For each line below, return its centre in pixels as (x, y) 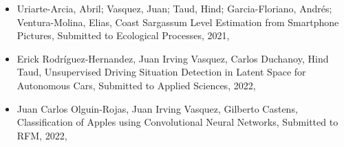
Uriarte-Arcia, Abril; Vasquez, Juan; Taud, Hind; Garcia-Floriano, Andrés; (174, 8)
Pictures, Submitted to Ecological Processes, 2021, (123, 35)
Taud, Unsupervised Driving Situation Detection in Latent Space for (161, 72)
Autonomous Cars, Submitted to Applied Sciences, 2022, (136, 85)
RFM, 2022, (42, 135)
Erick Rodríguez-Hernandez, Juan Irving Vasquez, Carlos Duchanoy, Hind (173, 58)
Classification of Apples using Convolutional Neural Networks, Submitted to (178, 122)
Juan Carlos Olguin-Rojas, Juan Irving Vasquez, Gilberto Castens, (157, 108)
